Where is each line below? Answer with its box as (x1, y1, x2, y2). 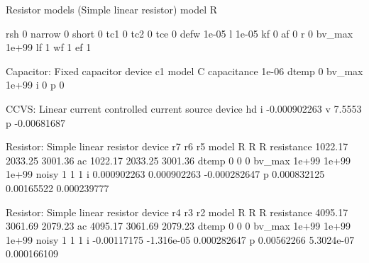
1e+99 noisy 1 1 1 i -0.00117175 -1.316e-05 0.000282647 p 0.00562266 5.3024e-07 (6, 232, 355, 247)
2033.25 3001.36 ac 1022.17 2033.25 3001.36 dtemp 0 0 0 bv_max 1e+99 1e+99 (6, 152, 351, 167)
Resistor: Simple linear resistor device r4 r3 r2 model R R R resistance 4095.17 (6, 204, 348, 219)
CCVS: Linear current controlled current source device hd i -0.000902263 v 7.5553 (6, 101, 362, 116)
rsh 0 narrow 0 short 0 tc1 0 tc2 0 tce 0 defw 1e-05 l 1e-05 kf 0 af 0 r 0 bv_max (6, 26, 353, 40)
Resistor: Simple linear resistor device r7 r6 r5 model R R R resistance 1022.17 (6, 139, 348, 154)
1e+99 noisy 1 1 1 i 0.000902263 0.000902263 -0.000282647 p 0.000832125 (6, 167, 325, 181)
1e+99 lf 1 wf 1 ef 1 (6, 40, 92, 55)
